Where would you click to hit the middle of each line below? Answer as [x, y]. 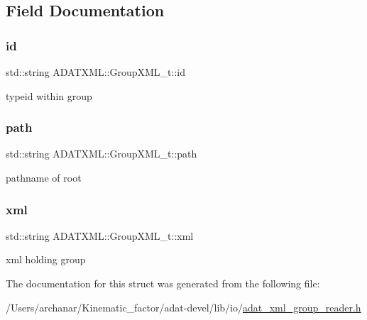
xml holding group [46, 259]
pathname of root [44, 177]
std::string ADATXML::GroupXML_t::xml [100, 235]
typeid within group [49, 95]
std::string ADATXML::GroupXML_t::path [102, 154]
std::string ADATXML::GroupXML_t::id [95, 72]
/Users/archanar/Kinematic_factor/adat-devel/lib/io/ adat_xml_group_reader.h [183, 307]
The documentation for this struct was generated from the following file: [163, 283]
